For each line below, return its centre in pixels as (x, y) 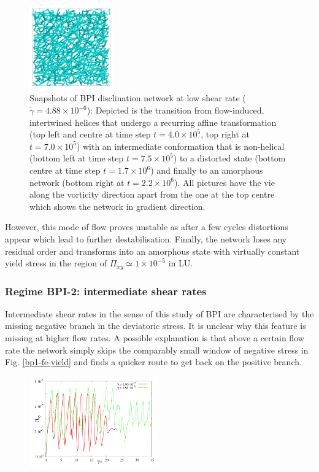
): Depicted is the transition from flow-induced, (175, 110)
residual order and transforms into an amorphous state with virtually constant (152, 251)
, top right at (225, 134)
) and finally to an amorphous (207, 170)
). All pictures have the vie (225, 182)
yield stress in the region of (56, 263)
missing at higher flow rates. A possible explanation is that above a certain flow (155, 338)
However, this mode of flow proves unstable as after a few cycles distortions (147, 227)
